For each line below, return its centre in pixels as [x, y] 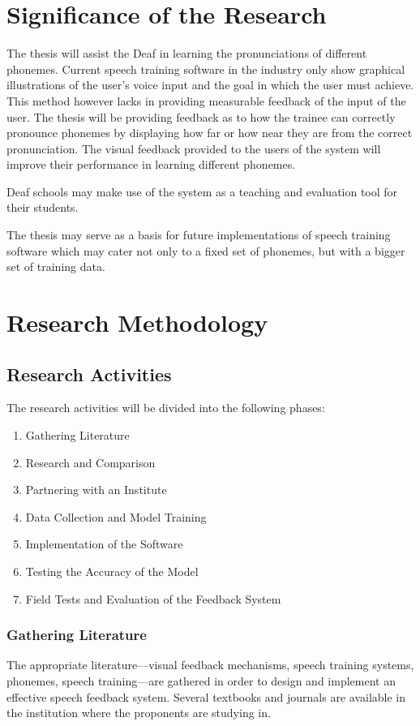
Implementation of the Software [104, 544]
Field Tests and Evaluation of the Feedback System [153, 598]
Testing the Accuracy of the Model [112, 571]
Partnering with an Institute [96, 490]
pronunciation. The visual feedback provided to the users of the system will [194, 148]
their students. [43, 207]
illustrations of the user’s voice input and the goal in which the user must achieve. [210, 85]
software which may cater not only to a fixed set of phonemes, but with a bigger [206, 250]
